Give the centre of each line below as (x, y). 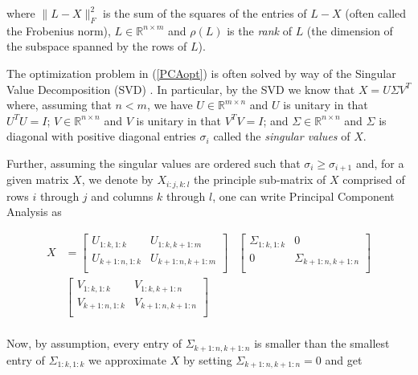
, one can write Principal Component (303, 196)
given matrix (38, 179)
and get (344, 359)
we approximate (127, 359)
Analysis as (34, 212)
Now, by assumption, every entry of (94, 343)
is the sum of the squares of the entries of (205, 13)
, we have (170, 105)
